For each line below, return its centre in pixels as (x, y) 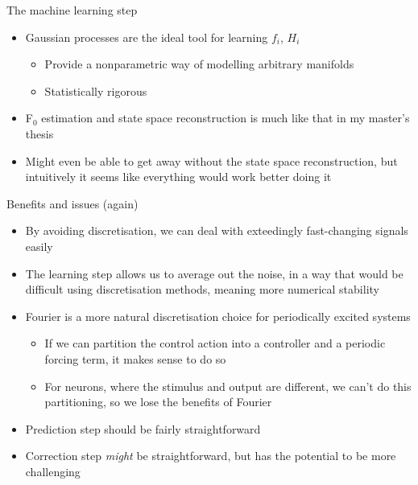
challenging (53, 471)
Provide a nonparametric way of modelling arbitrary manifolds (199, 64)
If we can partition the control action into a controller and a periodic (215, 343)
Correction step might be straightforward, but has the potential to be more (211, 456)
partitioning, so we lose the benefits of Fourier (158, 402)
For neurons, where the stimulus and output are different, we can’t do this (228, 386)
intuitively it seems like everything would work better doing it (178, 177)
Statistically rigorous (96, 90)
